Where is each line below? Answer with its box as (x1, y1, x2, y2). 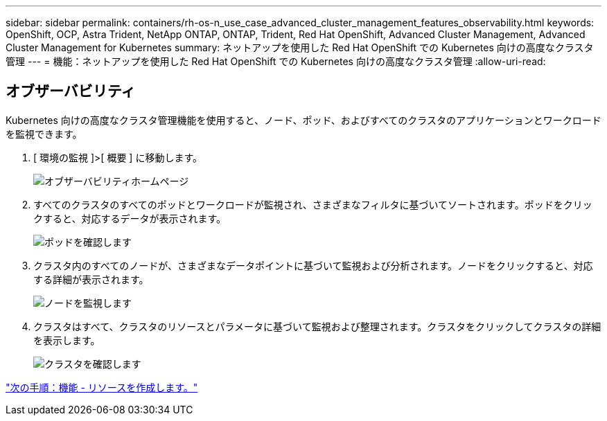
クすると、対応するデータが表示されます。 (33, 212, 227, 224)
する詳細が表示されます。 (33, 273, 149, 285)
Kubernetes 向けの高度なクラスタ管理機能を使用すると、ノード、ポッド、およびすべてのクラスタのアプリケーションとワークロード (6, 114, 601, 126)
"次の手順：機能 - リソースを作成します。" (6, 381, 198, 393)
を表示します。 (33, 334, 100, 346)
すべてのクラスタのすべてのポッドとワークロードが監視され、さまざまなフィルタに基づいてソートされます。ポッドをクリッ (33, 198, 592, 210)
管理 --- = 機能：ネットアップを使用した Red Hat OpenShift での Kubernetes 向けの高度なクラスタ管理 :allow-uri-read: (6, 55, 546, 67)
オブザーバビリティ (6, 82, 136, 100)
